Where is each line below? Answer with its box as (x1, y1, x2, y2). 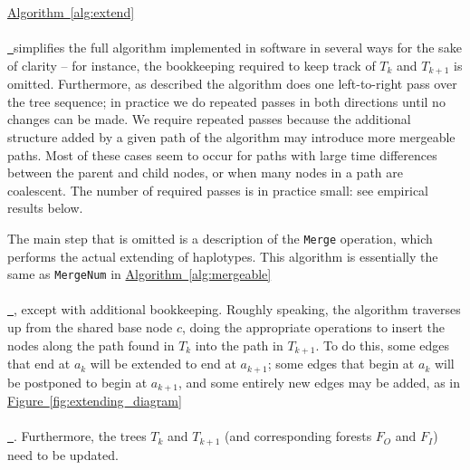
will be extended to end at (90, 354, 236, 373)
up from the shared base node (7, 318, 173, 337)
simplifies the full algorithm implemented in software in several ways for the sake (14, 38, 462, 57)
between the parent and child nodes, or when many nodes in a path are (7, 163, 403, 182)
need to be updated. (7, 445, 119, 464)
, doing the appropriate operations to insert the (181, 318, 446, 337)
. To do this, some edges (315, 335, 450, 354)
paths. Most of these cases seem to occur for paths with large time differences (7, 145, 437, 164)
